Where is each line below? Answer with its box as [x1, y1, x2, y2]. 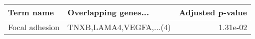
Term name [8, 6, 54, 18]
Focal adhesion [8, 21, 59, 33]
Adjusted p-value [178, 6, 247, 18]
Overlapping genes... [67, 6, 149, 18]
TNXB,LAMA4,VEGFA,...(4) [67, 21, 171, 33]
